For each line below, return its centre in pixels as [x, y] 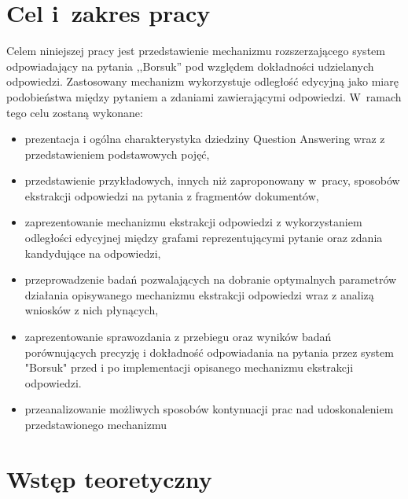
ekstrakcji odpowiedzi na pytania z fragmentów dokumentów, [172, 195]
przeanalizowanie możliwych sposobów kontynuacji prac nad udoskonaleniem [209, 409]
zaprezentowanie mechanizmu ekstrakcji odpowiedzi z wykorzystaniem [193, 222]
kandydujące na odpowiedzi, [93, 253]
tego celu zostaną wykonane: [75, 112]
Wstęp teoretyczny [109, 478]
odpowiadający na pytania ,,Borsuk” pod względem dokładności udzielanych [190, 66]
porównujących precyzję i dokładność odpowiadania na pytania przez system [209, 352]
